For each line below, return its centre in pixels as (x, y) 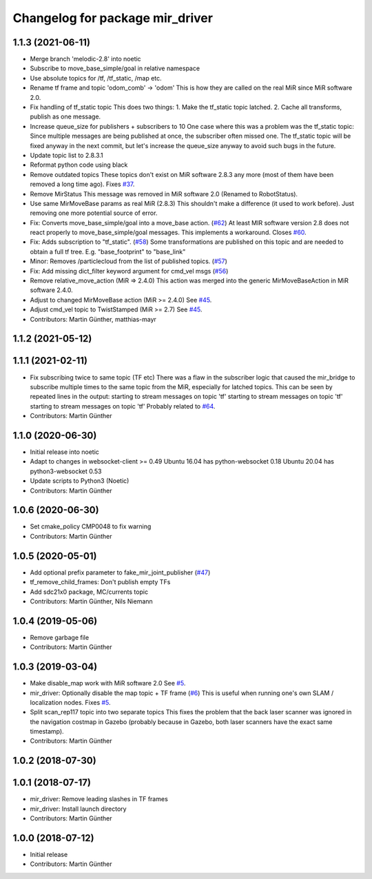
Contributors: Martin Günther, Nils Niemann (91, 601)
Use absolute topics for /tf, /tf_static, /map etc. (96, 78)
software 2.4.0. (52, 290)
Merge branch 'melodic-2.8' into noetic (85, 59)
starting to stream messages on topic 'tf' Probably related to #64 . (123, 406)
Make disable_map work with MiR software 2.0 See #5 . (108, 683)
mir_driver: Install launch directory (78, 809)
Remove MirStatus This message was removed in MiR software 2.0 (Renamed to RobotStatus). (164, 194)
